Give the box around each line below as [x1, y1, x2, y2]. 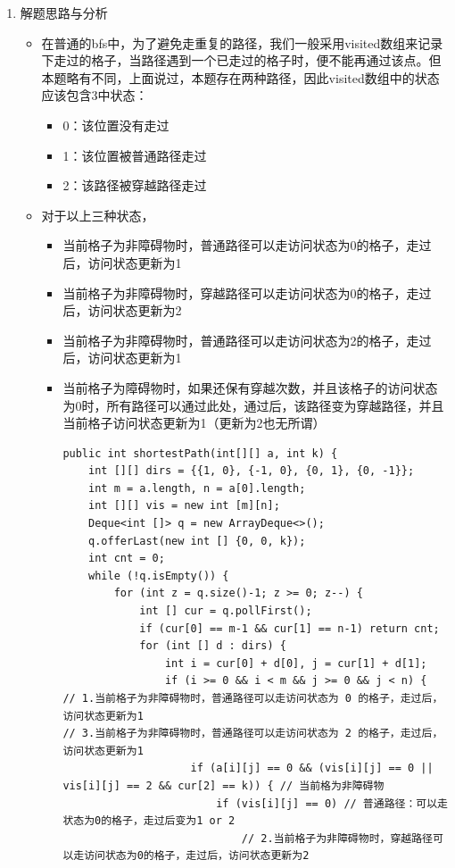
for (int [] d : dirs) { [139, 639, 286, 653]
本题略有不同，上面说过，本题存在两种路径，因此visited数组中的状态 [41, 68, 440, 87]
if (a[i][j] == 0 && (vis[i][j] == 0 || [190, 762, 434, 775]
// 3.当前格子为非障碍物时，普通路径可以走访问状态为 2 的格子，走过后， [62, 727, 443, 740]
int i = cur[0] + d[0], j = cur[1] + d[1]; [164, 656, 427, 670]
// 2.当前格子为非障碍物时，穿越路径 [241, 831, 433, 845]
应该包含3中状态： [41, 86, 148, 104]
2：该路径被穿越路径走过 [62, 176, 207, 195]
